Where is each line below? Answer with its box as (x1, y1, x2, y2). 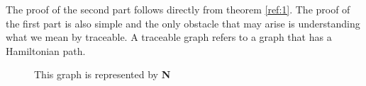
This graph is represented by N (34, 67, 171, 82)
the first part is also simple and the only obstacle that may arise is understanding (6, 16, 360, 30)
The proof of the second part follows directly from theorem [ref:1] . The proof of (6, 2, 350, 16)
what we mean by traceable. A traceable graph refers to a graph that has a (6, 30, 332, 44)
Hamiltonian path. (6, 43, 86, 58)
